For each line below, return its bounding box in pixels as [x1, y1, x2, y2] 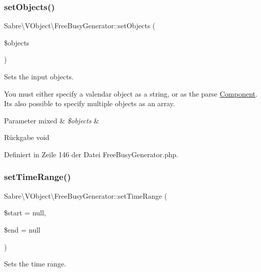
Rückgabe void [4, 132, 49, 143]
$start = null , [4, 207, 46, 218]
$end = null [4, 224, 40, 235]
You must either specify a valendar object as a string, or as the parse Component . [4, 88, 257, 99]
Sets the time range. [4, 258, 66, 269]
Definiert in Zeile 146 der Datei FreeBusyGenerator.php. [4, 149, 178, 159]
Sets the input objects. [4, 71, 74, 81]
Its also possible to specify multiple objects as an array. [4, 98, 175, 109]
